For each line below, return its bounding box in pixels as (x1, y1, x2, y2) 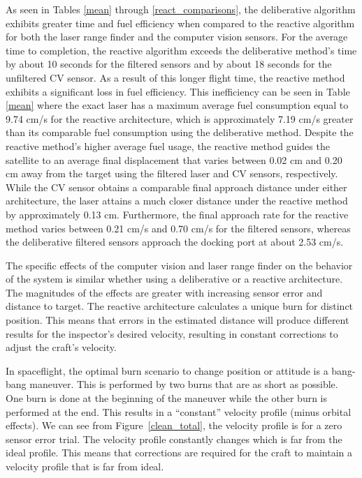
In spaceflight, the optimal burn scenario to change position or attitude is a (6, 363, 328, 378)
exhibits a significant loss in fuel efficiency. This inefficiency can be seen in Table (6, 84, 350, 98)
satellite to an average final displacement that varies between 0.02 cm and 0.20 (6, 152, 342, 167)
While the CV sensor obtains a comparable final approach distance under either (6, 179, 347, 194)
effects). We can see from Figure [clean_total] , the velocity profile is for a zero (6, 418, 342, 433)
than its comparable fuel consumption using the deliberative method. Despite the (6, 125, 354, 140)
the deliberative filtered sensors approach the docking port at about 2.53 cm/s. (6, 234, 344, 249)
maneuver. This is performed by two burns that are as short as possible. (29, 377, 338, 391)
